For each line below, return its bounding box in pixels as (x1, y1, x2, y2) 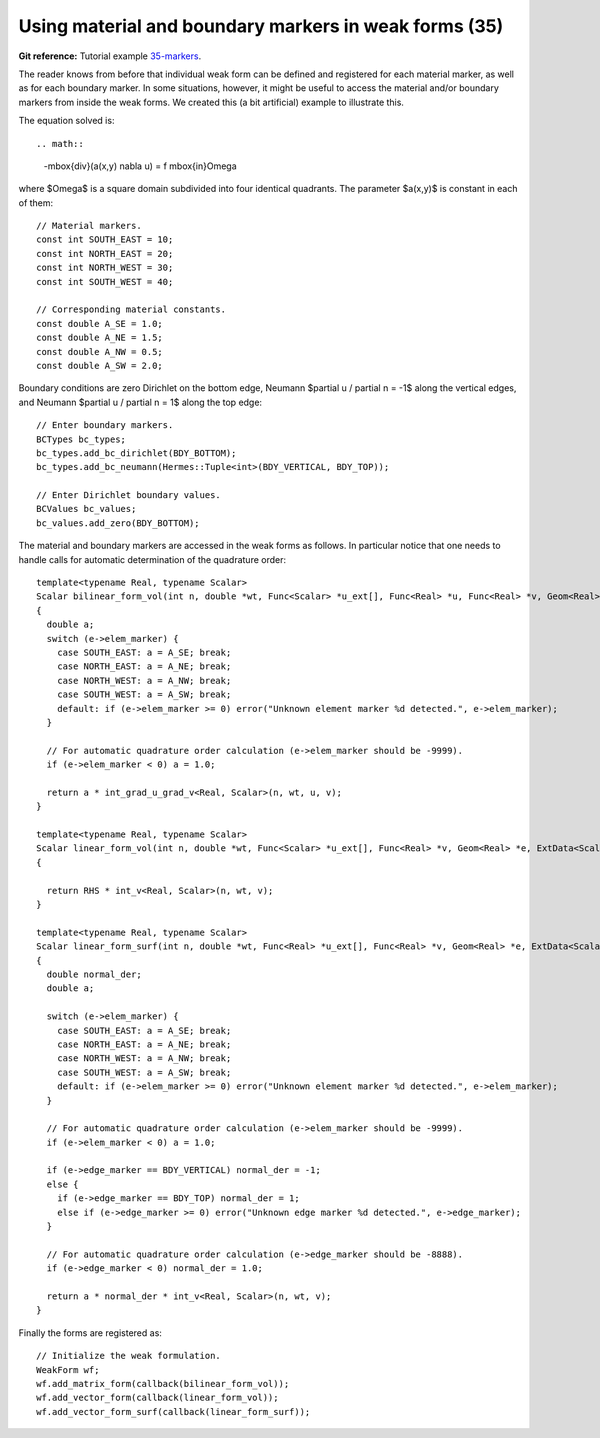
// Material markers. (36, 220, 142, 232)
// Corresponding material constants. (36, 304, 227, 315)
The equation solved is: (18, 115, 115, 127)
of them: (18, 196, 54, 209)
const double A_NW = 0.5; (36, 346, 164, 357)
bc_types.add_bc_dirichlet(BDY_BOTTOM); (36, 447, 237, 459)
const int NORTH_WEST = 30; (36, 262, 174, 274)
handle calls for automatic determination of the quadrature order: (18, 553, 287, 565)
